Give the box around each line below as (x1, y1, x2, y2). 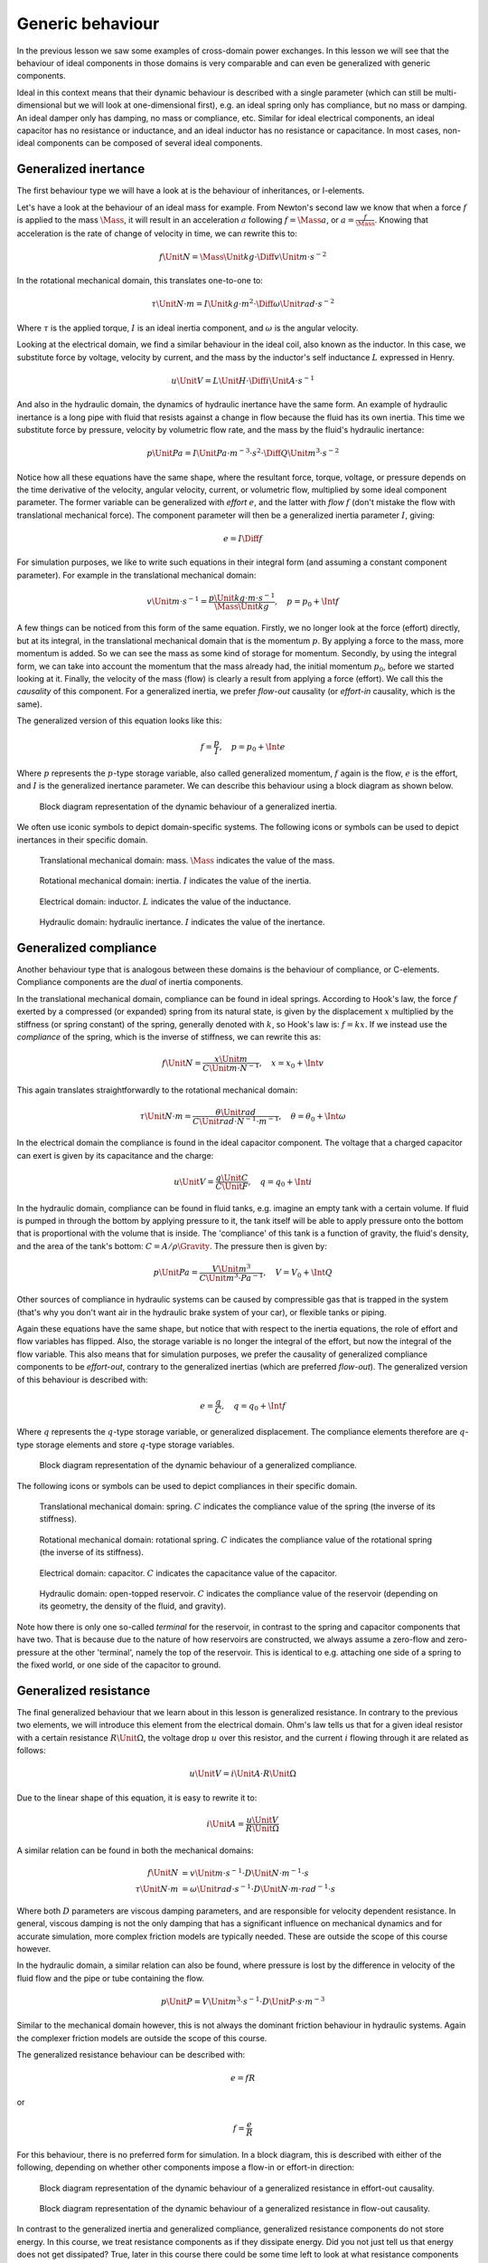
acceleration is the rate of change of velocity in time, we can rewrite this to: (16, 227, 298, 239)
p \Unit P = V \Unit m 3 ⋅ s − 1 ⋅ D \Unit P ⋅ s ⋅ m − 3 (161, 1995, 325, 2007)
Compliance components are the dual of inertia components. (16, 977, 244, 988)
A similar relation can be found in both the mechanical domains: (16, 1845, 254, 1856)
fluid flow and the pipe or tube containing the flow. (16, 1972, 205, 1983)
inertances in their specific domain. (16, 834, 148, 845)
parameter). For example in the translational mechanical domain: (16, 569, 257, 580)
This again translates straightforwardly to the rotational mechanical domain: (16, 1084, 298, 1095)
